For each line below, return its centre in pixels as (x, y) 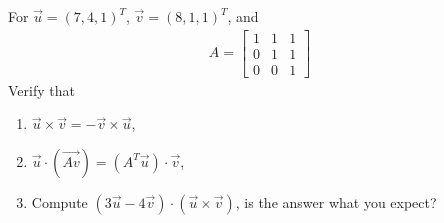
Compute (59, 201)
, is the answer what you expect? (336, 201)
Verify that (41, 89)
